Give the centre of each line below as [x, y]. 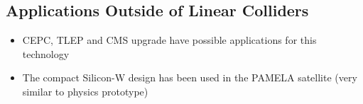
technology [46, 53]
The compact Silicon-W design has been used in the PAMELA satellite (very [190, 77]
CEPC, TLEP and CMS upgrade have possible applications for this [169, 40]
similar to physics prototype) [85, 91]
